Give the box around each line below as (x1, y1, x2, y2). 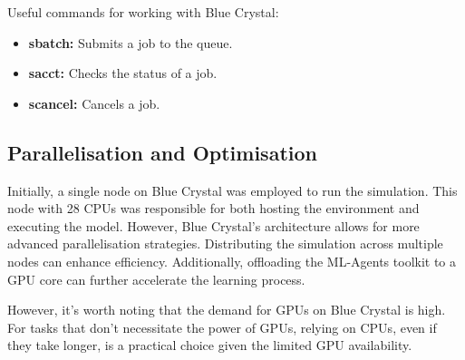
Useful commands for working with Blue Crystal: (7, 3, 279, 21)
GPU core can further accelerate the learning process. (7, 269, 305, 288)
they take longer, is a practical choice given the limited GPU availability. (7, 336, 412, 355)
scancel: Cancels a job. (28, 93, 160, 112)
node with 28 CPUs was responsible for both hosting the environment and (7, 199, 420, 218)
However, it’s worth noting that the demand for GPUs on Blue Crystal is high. (7, 300, 446, 319)
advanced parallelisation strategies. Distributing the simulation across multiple (7, 234, 443, 253)
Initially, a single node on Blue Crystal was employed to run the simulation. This (7, 180, 458, 199)
